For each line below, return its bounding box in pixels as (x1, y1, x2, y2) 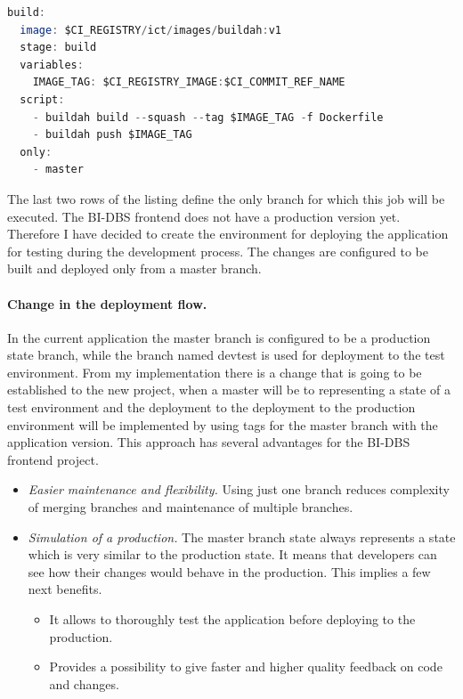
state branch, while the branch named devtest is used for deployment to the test (7, 345, 445, 364)
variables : (20, 58, 84, 71)
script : (20, 93, 65, 106)
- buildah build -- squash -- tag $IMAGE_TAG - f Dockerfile (32, 110, 384, 124)
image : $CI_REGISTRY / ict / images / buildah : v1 (20, 23, 281, 37)
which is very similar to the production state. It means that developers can (28, 545, 437, 564)
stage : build (20, 41, 97, 54)
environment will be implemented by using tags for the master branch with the (7, 415, 438, 434)
